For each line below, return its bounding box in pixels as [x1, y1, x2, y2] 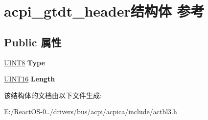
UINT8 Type [4, 57, 45, 67]
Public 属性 [4, 34, 62, 49]
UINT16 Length [4, 74, 55, 84]
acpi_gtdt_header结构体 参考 [4, 1, 205, 21]
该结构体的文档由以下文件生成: [4, 90, 102, 100]
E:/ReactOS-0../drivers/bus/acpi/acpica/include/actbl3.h [4, 106, 177, 117]
